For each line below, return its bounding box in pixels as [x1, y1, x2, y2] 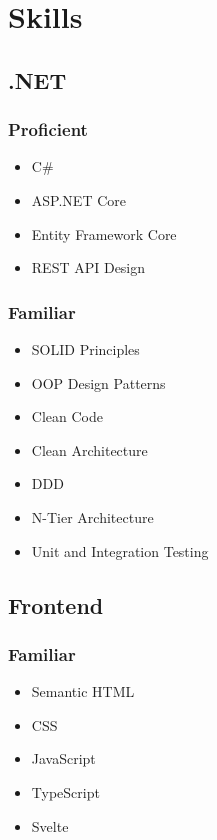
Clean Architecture [31, 439, 148, 460]
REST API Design [31, 257, 146, 278]
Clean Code [31, 406, 103, 427]
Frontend [8, 589, 104, 620]
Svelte [31, 815, 69, 836]
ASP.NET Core [31, 189, 126, 210]
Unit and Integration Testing [31, 540, 209, 561]
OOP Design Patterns [31, 372, 166, 393]
